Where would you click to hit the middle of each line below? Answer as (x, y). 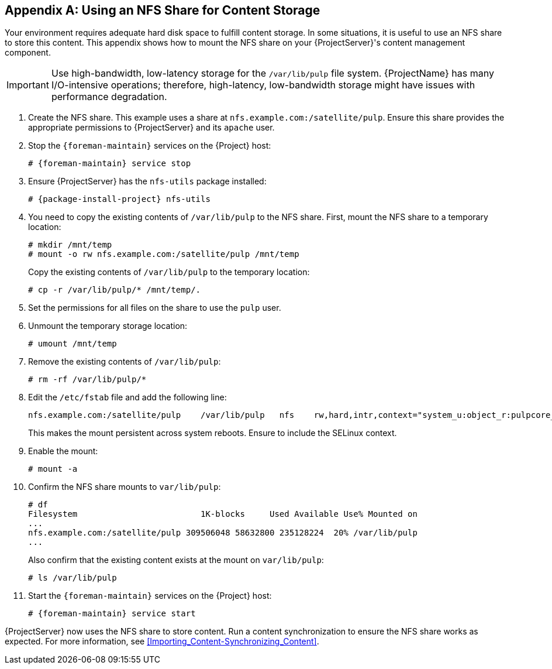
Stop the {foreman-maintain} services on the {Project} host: (150, 146)
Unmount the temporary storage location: (108, 326)
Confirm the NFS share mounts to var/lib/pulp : (125, 487)
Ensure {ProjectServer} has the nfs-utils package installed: (147, 181)
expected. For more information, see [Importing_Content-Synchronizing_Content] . (162, 641)
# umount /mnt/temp (73, 344)
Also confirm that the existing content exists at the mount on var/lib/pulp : (176, 560)
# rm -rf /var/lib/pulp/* (87, 380)
